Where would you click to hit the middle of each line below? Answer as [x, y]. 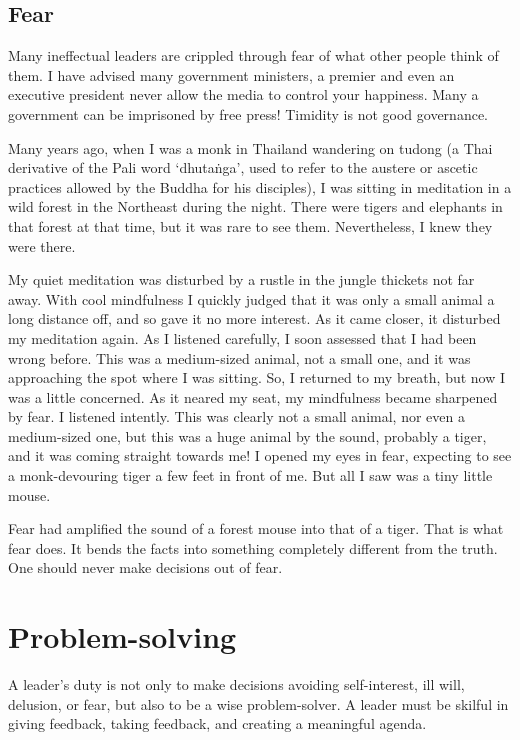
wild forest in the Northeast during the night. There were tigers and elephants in [255, 206]
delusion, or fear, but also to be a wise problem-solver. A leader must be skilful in [258, 703]
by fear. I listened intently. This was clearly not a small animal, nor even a [236, 416]
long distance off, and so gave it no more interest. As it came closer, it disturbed [254, 318]
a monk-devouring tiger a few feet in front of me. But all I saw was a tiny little [250, 475]
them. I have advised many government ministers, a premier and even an [231, 74]
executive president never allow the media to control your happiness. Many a [243, 94]
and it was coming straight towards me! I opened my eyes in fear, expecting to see [260, 455]
